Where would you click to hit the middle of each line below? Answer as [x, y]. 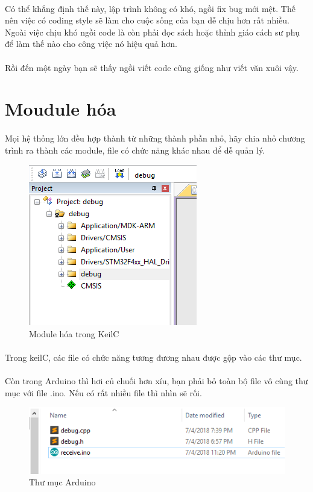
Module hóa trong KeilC [74, 333]
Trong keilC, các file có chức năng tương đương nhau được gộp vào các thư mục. [153, 357]
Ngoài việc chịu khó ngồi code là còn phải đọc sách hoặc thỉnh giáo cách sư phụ [152, 32]
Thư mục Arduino [62, 482]
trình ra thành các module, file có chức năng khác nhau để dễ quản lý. [135, 150]
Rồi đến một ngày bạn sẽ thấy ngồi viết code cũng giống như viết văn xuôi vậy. [152, 67]
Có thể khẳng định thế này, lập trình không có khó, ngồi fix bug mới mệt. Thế [150, 8]
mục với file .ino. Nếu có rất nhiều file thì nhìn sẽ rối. [103, 392]
